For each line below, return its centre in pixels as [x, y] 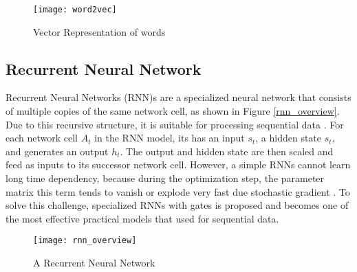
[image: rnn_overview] [85, 241]
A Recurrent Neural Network [94, 263]
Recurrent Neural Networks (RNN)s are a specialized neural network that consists [178, 97]
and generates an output [57, 151]
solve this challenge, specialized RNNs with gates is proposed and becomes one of [177, 205]
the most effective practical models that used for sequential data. [142, 218]
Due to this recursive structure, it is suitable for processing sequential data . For [175, 124]
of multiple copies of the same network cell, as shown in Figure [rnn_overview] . [173, 111]
